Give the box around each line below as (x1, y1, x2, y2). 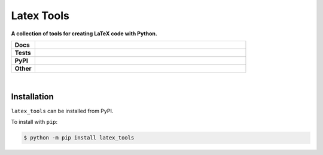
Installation (11, 92, 54, 102)
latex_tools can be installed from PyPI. (11, 107, 114, 114)
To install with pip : (11, 118, 58, 126)
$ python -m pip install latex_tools (23, 135, 135, 141)
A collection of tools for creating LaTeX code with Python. (11, 30, 158, 37)
